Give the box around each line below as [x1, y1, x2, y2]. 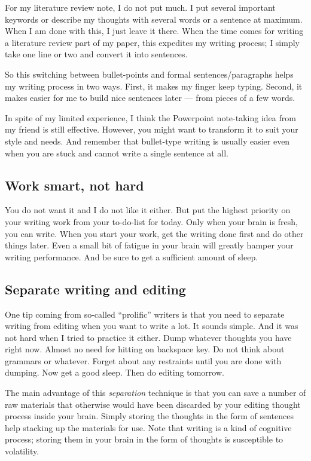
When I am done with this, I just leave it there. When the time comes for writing [5, 24, 304, 37]
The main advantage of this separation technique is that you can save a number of [5, 386, 306, 399]
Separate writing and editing [5, 279, 186, 298]
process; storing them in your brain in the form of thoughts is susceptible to [5, 433, 283, 445]
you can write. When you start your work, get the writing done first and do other [5, 227, 304, 239]
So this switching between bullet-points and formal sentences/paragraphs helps [5, 67, 294, 80]
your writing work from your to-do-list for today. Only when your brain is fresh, [5, 215, 298, 228]
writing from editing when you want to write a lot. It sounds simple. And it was [5, 319, 298, 332]
